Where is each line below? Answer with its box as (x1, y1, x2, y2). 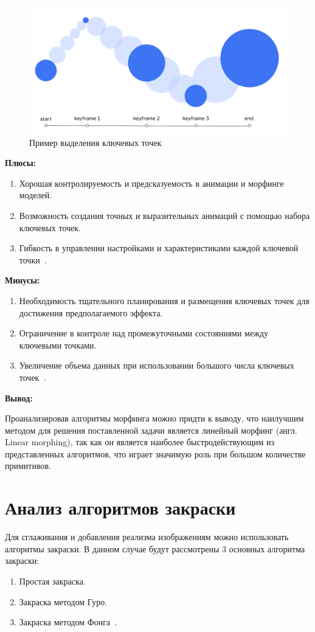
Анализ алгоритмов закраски (5, 495, 236, 520)
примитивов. (5, 459, 51, 472)
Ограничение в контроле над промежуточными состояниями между (19, 327, 268, 339)
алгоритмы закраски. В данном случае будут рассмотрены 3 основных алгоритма (5, 542, 305, 555)
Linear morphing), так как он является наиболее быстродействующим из (5, 436, 275, 448)
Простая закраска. (19, 574, 86, 587)
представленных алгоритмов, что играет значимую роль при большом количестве (5, 447, 306, 460)
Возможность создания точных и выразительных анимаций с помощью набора (19, 209, 310, 221)
